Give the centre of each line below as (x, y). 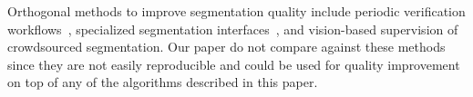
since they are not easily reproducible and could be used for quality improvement (234, 64)
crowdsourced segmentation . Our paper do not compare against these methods (226, 47)
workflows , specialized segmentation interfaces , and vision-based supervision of (233, 29)
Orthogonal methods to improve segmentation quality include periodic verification (236, 11)
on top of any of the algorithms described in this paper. (163, 82)
